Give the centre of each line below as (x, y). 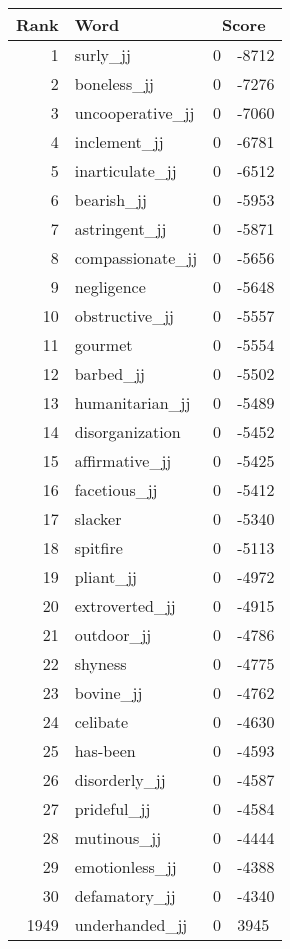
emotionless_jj (125, 866)
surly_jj (102, 54)
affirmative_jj (123, 460)
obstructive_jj (124, 315)
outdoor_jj (113, 634)
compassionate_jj (136, 257)
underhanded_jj (131, 924)
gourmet (103, 344)
